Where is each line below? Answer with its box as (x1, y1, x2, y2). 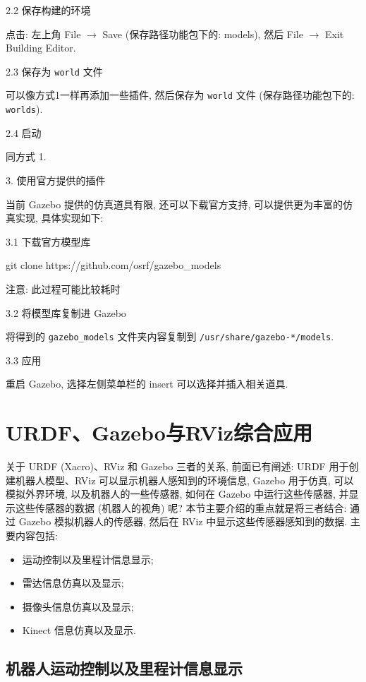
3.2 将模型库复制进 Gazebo (6, 305, 126, 320)
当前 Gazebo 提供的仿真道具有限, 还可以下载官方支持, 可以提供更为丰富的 (6, 196, 343, 211)
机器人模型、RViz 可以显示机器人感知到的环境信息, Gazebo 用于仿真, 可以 (15, 472, 354, 487)
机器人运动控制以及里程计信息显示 (6, 657, 243, 679)
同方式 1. (6, 149, 47, 164)
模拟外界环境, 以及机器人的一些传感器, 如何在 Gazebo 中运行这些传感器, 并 (6, 486, 349, 501)
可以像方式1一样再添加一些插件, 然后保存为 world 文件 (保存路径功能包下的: (6, 88, 355, 102)
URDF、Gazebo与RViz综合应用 (6, 418, 312, 447)
